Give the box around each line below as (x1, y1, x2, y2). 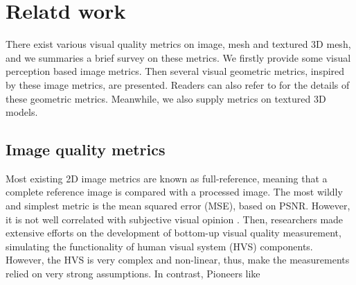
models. (6, 105, 38, 119)
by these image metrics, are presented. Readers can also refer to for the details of (6, 77, 350, 92)
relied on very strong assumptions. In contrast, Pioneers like (6, 266, 260, 281)
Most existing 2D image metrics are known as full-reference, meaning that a (6, 171, 328, 185)
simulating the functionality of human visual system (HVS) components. (6, 239, 313, 253)
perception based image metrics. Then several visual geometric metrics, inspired (6, 64, 345, 78)
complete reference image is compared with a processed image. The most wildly (6, 184, 343, 199)
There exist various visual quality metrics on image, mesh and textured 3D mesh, (6, 37, 351, 51)
